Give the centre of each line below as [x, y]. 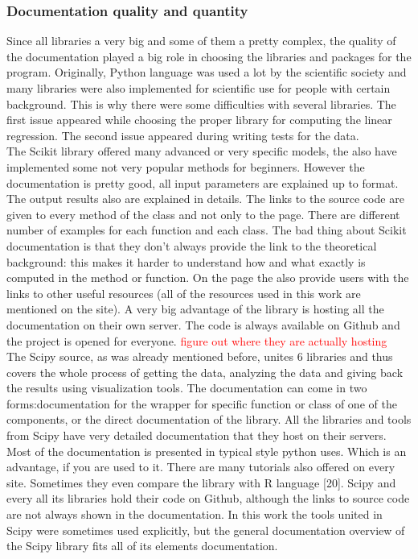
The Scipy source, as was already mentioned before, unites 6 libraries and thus [200, 356]
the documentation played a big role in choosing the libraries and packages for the [209, 56]
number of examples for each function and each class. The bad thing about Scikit [207, 230]
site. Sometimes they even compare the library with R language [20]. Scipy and [201, 482]
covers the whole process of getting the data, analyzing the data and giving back [205, 372]
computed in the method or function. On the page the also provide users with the [208, 277]
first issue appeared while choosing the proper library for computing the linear [199, 120]
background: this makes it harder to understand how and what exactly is [186, 261]
